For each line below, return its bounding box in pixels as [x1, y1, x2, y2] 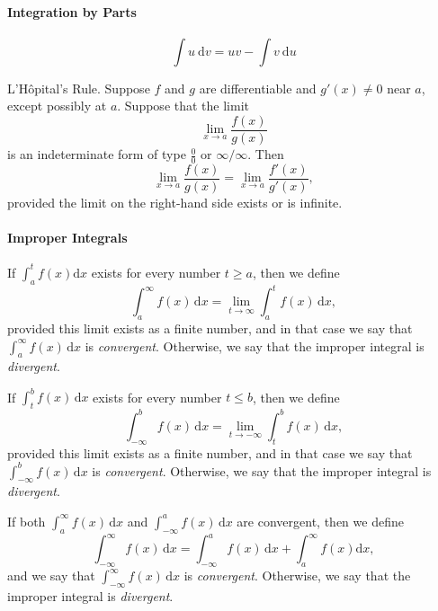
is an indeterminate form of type [7, 145, 186, 164]
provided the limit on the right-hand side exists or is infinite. [7, 192, 343, 211]
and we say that [7, 566, 95, 585]
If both [7, 511, 46, 530]
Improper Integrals [7, 228, 128, 247]
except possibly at [7, 96, 107, 115]
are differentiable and [199, 78, 317, 97]
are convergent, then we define [237, 511, 404, 530]
